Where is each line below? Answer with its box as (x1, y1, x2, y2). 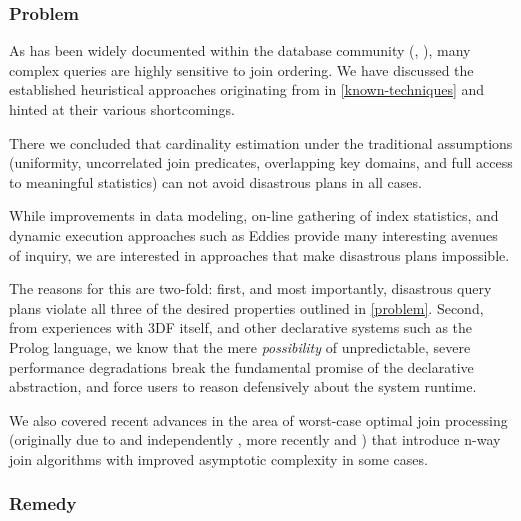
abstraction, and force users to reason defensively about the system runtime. (9, 376, 477, 397)
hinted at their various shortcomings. (9, 99, 235, 119)
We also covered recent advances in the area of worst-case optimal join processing (9, 409, 508, 430)
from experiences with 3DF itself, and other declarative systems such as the (9, 317, 473, 338)
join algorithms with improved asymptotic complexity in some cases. (9, 448, 428, 469)
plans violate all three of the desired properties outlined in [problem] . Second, (9, 297, 484, 318)
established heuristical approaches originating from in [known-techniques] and (9, 79, 485, 100)
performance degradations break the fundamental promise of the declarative (9, 356, 474, 377)
